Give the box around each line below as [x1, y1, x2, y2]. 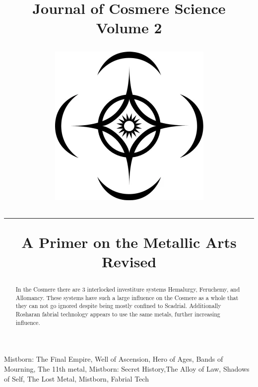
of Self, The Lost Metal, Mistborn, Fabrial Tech [4, 373, 149, 384]
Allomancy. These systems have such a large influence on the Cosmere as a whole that [15, 293, 239, 302]
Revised [101, 251, 157, 271]
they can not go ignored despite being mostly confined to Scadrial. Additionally [15, 302, 221, 310]
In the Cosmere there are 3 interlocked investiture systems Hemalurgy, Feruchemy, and [15, 285, 240, 294]
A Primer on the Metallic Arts [21, 232, 237, 252]
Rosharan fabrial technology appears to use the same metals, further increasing [15, 310, 220, 318]
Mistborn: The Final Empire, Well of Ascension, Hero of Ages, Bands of [4, 354, 223, 364]
